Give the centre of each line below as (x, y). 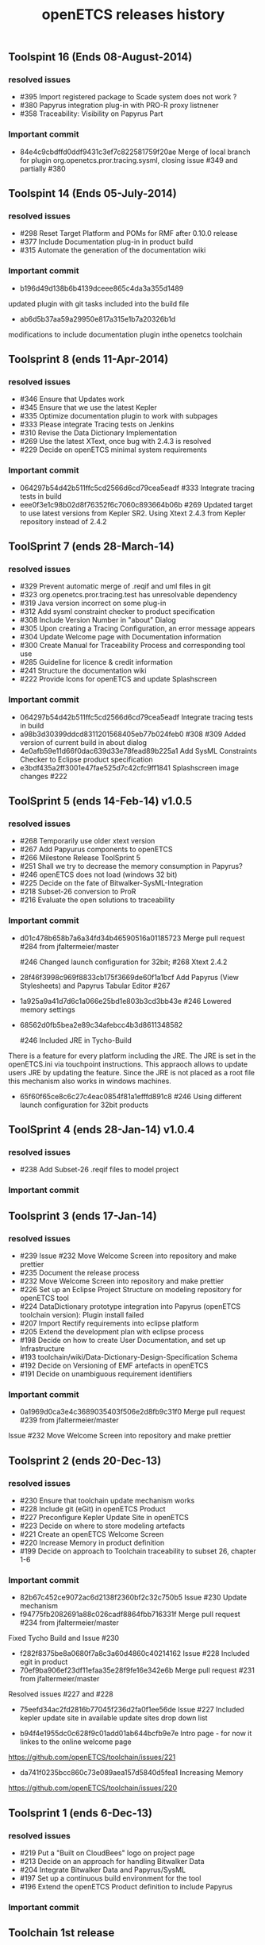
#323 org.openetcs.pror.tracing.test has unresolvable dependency (129, 595)
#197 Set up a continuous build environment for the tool (110, 1878)
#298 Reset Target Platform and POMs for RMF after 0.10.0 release (129, 233)
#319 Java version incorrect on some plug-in (93, 603)
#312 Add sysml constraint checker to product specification (117, 612)
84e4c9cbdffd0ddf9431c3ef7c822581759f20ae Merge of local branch (135, 152)
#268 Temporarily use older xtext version (87, 841)
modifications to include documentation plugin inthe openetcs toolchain (125, 334)
